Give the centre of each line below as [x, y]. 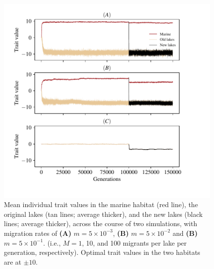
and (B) [185, 233]
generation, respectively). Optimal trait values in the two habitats [102, 252]
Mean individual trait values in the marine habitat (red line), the [101, 204]
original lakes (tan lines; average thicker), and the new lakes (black [103, 214]
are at [13, 261]
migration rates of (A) [38, 233]
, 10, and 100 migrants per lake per [134, 242]
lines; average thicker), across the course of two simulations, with [101, 223]
